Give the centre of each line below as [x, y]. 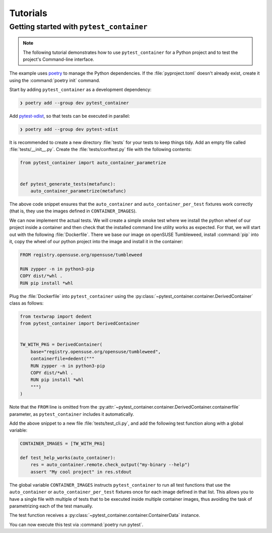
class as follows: [26, 303]
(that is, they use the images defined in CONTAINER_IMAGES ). [73, 211]
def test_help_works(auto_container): [68, 458]
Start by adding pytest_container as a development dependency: [80, 90]
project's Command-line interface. [58, 59]
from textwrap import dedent [56, 316]
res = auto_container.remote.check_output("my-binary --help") [110, 465]
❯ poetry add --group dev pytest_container [75, 103]
